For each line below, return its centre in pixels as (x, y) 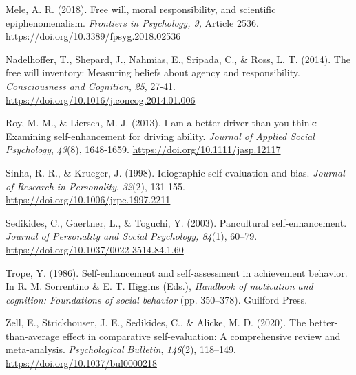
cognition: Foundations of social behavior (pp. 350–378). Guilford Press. (157, 299)
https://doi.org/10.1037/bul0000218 (81, 363)
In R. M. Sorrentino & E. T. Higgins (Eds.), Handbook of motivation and (159, 286)
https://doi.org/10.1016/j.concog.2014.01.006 (101, 99)
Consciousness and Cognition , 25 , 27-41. (91, 86)
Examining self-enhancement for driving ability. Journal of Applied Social (160, 136)
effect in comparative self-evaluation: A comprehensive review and (201, 336)
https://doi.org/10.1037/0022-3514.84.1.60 (95, 249)
